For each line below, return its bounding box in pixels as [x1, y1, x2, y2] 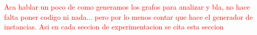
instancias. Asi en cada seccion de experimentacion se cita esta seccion [4, 21, 224, 32]
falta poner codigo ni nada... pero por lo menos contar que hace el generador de [4, 11, 253, 22]
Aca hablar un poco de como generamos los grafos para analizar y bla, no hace [4, 2, 250, 12]
